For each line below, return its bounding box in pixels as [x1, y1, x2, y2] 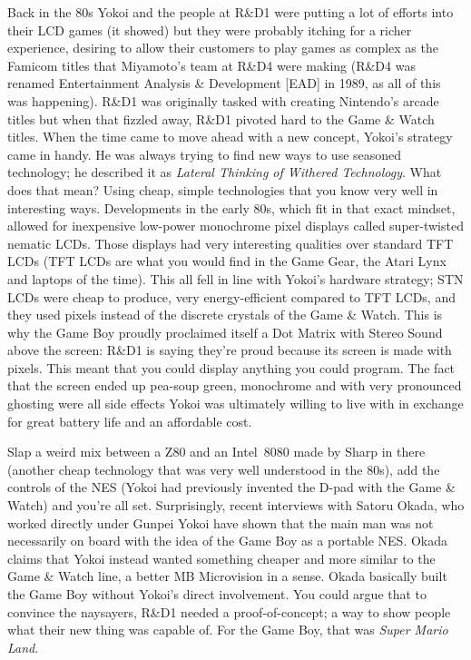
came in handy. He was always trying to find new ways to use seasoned [7, 144, 402, 163]
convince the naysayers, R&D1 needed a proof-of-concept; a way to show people [7, 602, 451, 621]
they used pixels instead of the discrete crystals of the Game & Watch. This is [7, 305, 443, 324]
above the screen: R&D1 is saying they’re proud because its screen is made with [7, 340, 452, 360]
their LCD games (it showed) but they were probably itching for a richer [7, 20, 412, 39]
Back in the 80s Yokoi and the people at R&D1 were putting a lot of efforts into [7, 3, 454, 21]
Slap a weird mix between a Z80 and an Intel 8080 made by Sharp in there [7, 442, 426, 461]
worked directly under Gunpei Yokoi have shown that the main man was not [7, 513, 434, 532]
